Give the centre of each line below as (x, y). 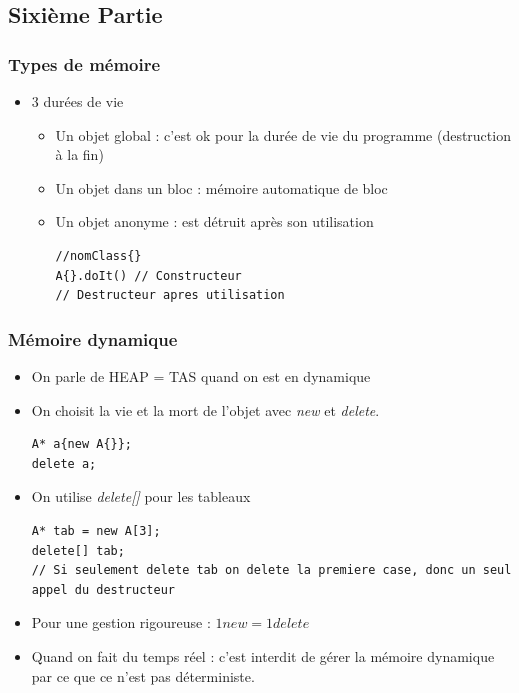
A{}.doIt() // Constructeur (148, 275)
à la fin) (79, 154)
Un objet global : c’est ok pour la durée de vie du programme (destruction (283, 134)
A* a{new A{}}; (82, 444)
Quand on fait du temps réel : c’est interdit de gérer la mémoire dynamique (263, 655)
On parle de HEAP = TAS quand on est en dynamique (201, 375)
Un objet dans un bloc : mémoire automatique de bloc (221, 187)
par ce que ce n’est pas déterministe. (143, 675)
